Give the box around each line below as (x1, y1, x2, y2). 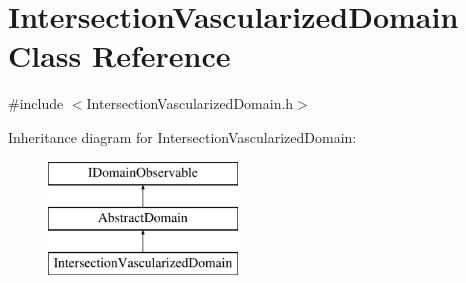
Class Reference (8, 35, 231, 76)
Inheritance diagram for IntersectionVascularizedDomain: (8, 126, 357, 147)
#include (8, 93, 64, 114)
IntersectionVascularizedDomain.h (86, 93, 294, 114)
